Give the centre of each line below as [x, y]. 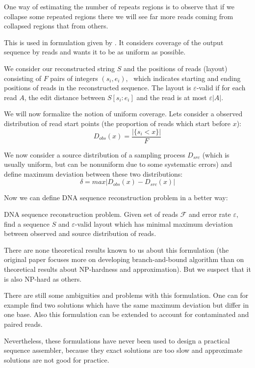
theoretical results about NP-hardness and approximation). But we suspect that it [127, 269]
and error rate [210, 214]
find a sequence [27, 223]
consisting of [23, 78]
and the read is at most [172, 97]
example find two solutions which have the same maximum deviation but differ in [127, 304]
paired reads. [23, 324]
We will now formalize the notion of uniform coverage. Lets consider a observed [123, 114]
